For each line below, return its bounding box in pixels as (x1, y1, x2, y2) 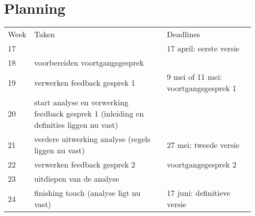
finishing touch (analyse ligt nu (34, 187, 141, 199)
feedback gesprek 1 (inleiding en (34, 108, 144, 120)
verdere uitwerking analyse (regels (34, 133, 151, 145)
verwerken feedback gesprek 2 (34, 159, 135, 170)
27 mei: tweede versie (167, 139, 239, 150)
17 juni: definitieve (167, 187, 230, 199)
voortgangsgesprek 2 (167, 159, 236, 170)
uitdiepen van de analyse (34, 173, 119, 185)
